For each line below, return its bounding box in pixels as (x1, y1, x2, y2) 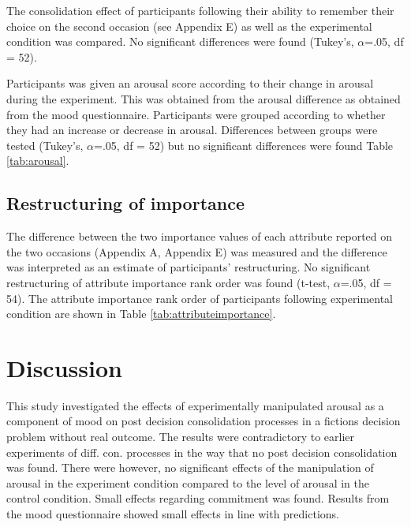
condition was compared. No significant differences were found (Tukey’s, (6, 33, 354, 50)
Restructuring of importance (6, 191, 245, 215)
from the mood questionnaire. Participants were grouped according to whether (6, 106, 386, 122)
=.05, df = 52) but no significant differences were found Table (94, 136, 394, 153)
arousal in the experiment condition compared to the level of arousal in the (6, 474, 369, 491)
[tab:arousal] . (6, 152, 69, 169)
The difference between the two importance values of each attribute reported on (6, 228, 393, 245)
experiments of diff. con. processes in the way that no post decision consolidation (6, 443, 398, 460)
